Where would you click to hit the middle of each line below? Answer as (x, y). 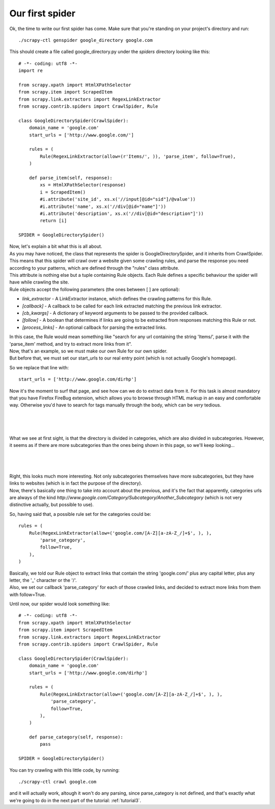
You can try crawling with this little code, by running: (64, 770)
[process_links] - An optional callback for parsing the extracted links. (94, 327)
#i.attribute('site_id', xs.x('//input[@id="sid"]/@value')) (118, 199)
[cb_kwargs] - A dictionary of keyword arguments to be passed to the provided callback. (115, 313)
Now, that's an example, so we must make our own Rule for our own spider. (88, 351)
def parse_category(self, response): (76, 737)
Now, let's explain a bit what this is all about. (56, 246)
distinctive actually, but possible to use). (52, 505)
